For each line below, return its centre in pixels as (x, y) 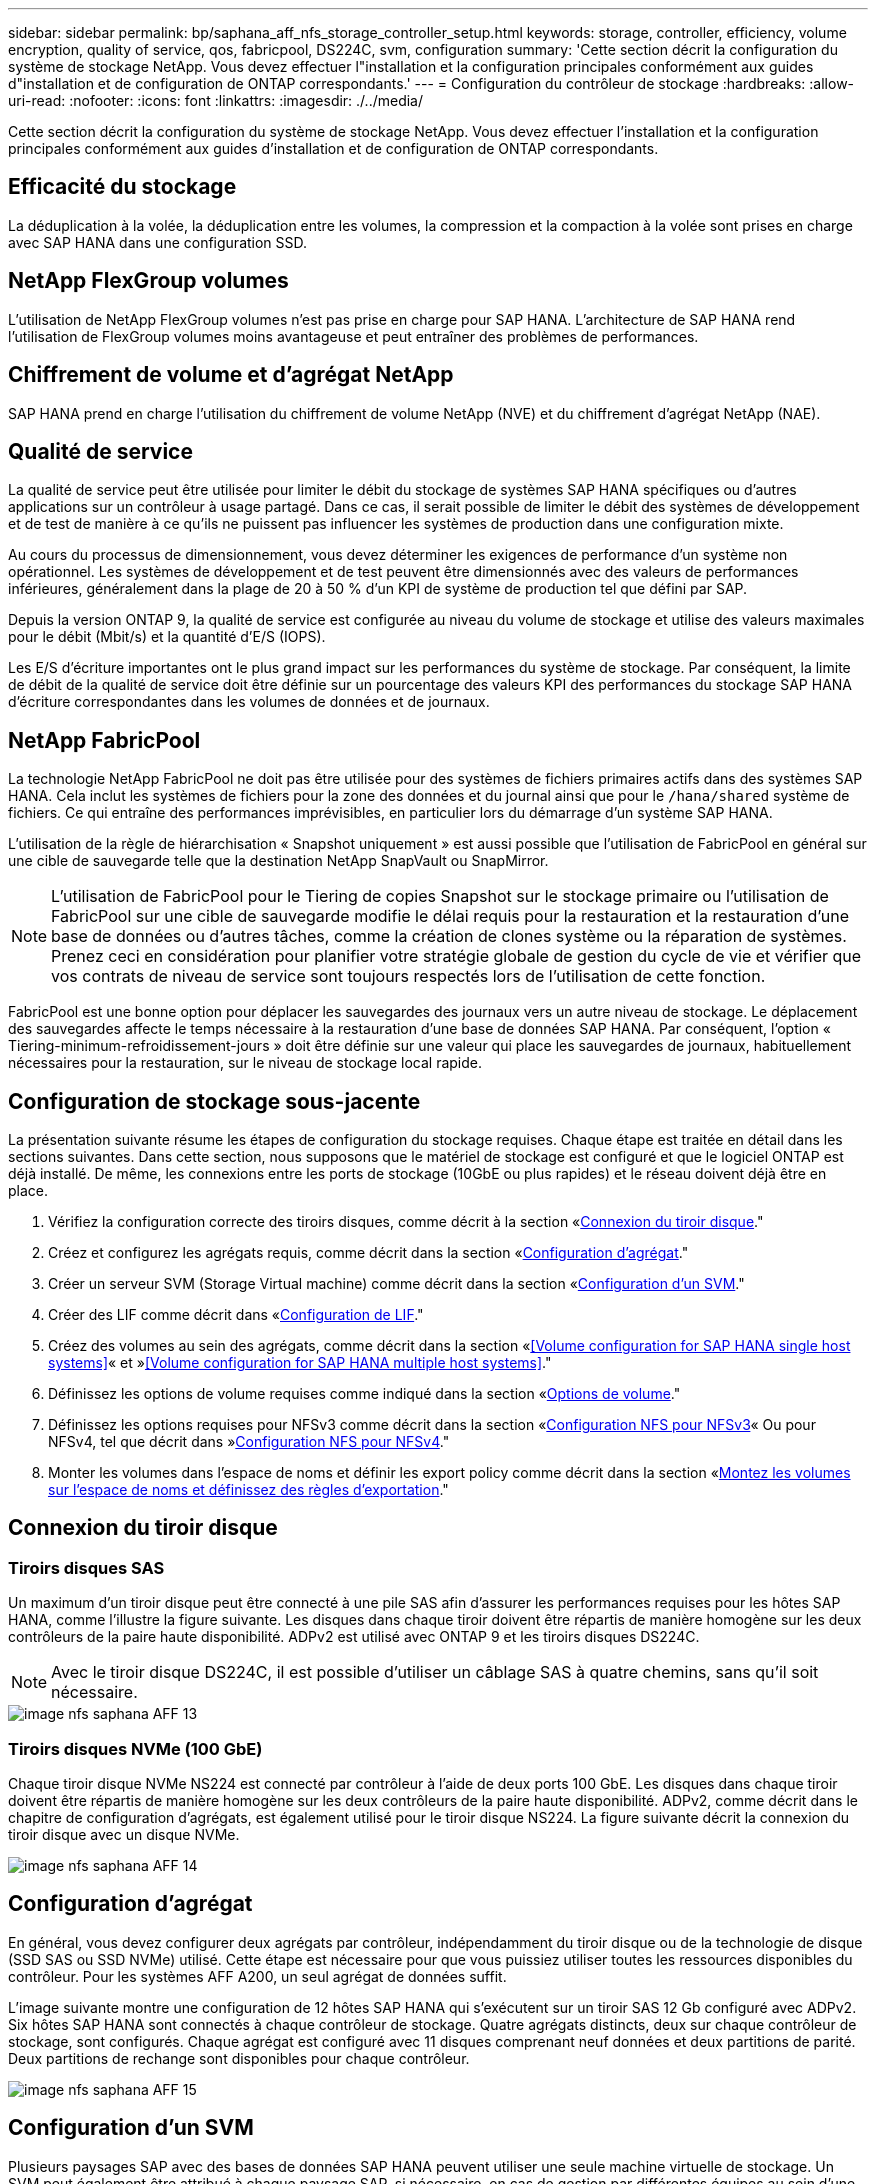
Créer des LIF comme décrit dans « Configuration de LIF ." (236, 1315)
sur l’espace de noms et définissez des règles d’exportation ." (248, 1490)
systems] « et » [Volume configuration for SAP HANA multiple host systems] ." (300, 1363)
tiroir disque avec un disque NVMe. (124, 1835)
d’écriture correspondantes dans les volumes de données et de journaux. (249, 702)
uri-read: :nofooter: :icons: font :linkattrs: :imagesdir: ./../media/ (216, 100)
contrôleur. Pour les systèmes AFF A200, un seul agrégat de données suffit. (257, 1976)
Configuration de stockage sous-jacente (214, 1101)
